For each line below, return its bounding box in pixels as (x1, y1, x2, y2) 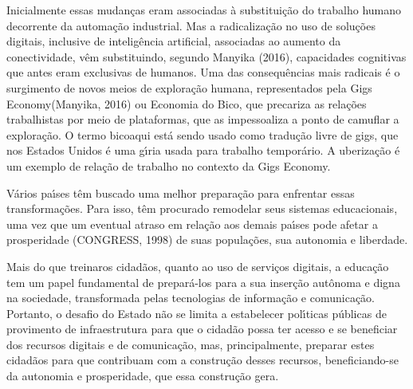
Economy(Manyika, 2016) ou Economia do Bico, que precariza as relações (6, 95, 367, 112)
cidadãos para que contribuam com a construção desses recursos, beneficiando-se (6, 352, 399, 368)
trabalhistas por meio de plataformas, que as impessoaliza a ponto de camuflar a (6, 111, 399, 128)
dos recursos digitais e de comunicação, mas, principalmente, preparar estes (6, 336, 375, 352)
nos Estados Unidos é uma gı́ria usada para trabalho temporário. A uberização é (6, 142, 400, 159)
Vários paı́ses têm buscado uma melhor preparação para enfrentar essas (6, 184, 355, 201)
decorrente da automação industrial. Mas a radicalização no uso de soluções (6, 17, 376, 33)
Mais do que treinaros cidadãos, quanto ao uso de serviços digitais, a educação (6, 257, 389, 274)
